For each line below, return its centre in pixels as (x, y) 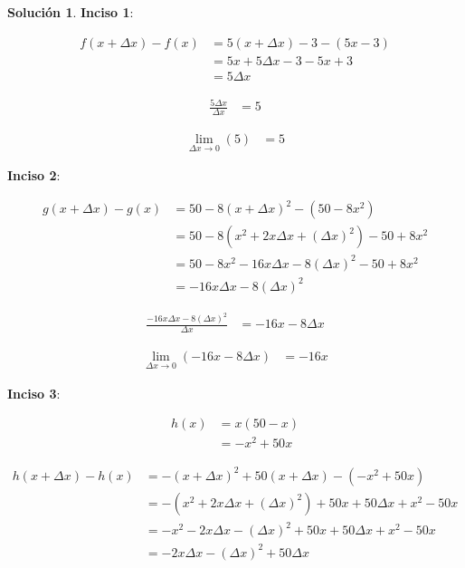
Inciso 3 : (34, 393)
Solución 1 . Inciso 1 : (71, 12)
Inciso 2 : (34, 175)
